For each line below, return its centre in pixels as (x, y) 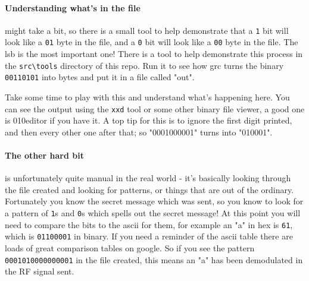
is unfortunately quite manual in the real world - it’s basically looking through (148, 178)
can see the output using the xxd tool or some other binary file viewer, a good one (155, 108)
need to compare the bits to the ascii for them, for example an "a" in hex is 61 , (149, 224)
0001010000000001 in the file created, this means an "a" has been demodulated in (154, 259)
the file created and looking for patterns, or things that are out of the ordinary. (149, 189)
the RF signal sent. (40, 271)
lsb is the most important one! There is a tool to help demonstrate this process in (154, 54)
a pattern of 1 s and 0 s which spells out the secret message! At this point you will (153, 213)
